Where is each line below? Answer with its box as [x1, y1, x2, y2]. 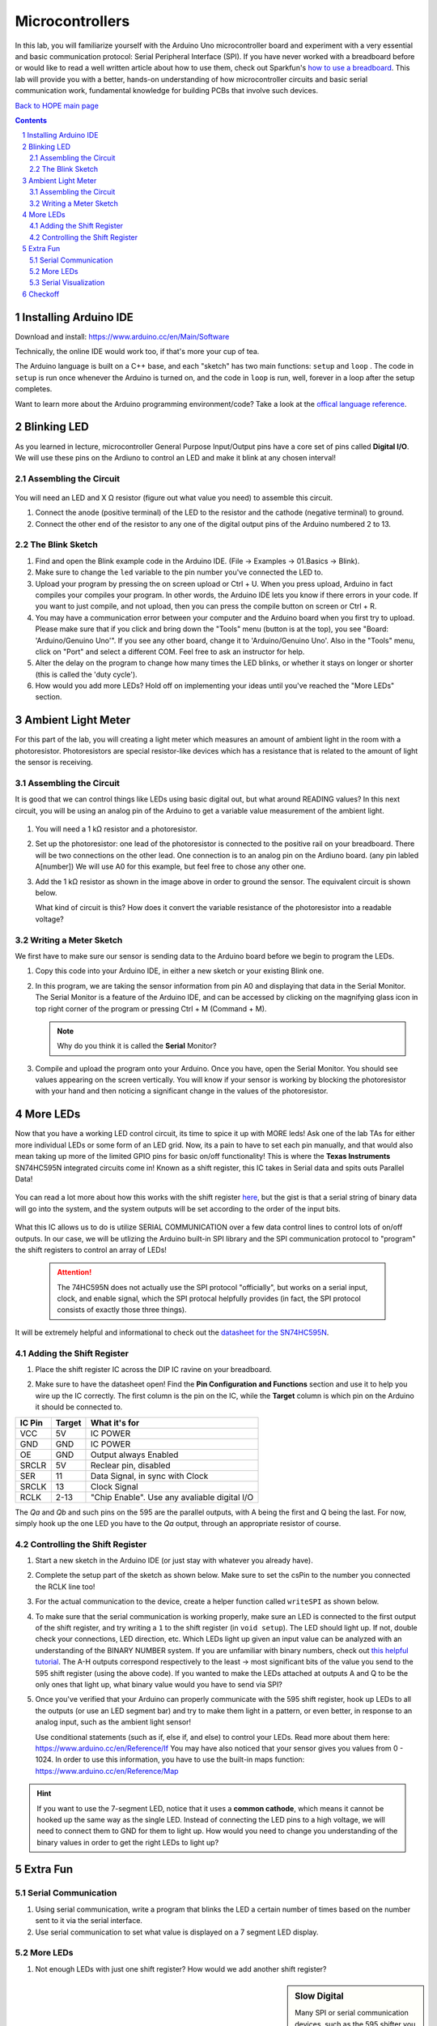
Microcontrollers [15, 12, 130, 30]
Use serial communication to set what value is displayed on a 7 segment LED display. [35, 1927, 319, 1937]
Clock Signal [90, 1481, 138, 1492]
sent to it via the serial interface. [35, 1916, 143, 1926]
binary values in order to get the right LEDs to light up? [36, 1837, 219, 1847]
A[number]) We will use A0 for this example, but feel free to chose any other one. [35, 861, 307, 871]
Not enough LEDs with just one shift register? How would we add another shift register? [35, 1964, 327, 1973]
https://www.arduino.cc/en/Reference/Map [35, 1766, 179, 1776]
